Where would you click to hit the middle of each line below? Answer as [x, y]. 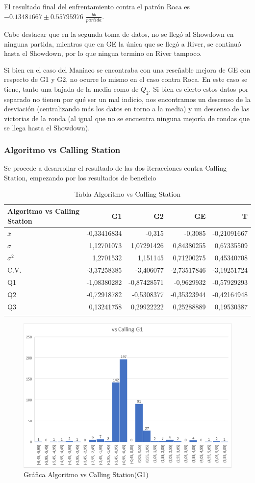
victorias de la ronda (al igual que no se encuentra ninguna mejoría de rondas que [127, 118]
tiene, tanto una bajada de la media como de [71, 89]
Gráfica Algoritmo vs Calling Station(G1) [86, 474]
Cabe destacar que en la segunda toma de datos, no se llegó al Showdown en [119, 34]
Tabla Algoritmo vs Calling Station [127, 194]
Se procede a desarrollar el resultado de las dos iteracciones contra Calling [115, 168]
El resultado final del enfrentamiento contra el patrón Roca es [97, 6]
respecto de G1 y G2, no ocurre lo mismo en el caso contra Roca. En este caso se [126, 79]
